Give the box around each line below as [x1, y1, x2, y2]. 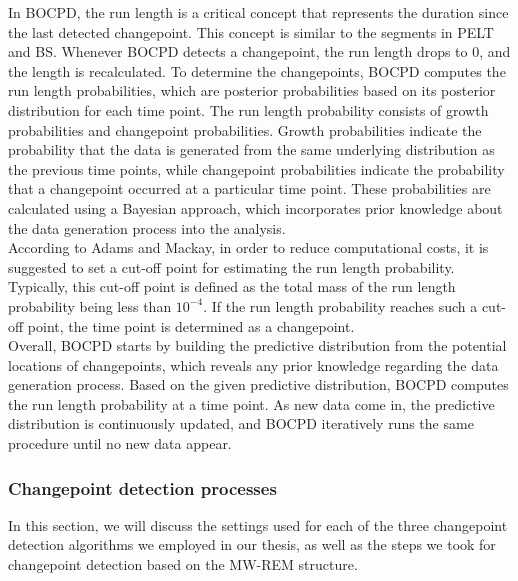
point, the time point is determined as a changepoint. [27, 315, 355, 336]
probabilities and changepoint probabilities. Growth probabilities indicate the [8, 119, 482, 140]
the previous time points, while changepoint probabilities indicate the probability [8, 158, 505, 179]
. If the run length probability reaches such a [203, 295, 478, 316]
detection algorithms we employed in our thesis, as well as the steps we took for [8, 534, 496, 555]
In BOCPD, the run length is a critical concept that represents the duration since [8, 2, 509, 22]
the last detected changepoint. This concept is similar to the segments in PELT [8, 21, 494, 42]
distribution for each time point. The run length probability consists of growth [8, 99, 489, 120]
